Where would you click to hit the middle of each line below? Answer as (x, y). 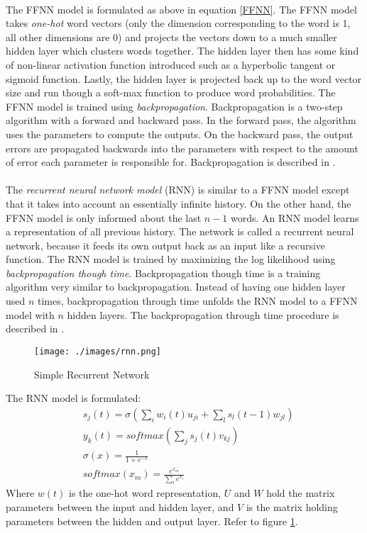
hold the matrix (301, 493)
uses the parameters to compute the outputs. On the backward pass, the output (180, 134)
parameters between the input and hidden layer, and (120, 507)
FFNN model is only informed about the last (104, 217)
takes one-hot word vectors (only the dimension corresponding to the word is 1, (178, 23)
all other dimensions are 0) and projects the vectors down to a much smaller (171, 37)
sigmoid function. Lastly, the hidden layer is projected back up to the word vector (184, 78)
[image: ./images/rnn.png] (98, 351)
